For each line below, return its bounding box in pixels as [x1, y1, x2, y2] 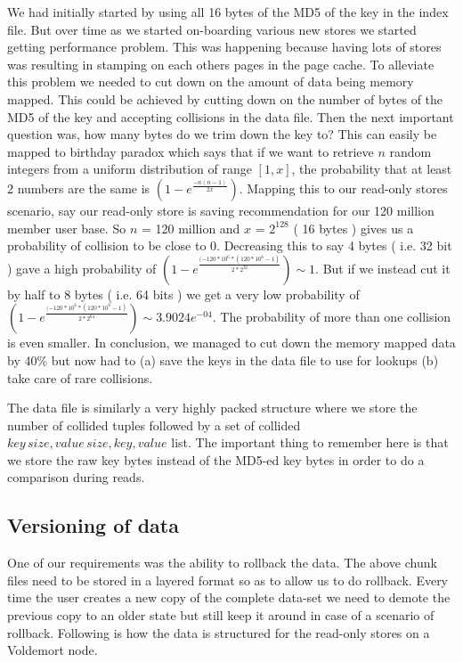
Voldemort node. [7, 641, 98, 659]
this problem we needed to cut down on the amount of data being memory [7, 72, 414, 91]
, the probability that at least [291, 159, 452, 178]
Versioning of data [7, 511, 179, 539]
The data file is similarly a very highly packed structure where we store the [7, 398, 418, 417]
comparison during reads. [7, 468, 145, 486]
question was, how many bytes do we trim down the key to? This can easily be [7, 125, 437, 143]
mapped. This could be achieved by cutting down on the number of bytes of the [7, 89, 443, 108]
